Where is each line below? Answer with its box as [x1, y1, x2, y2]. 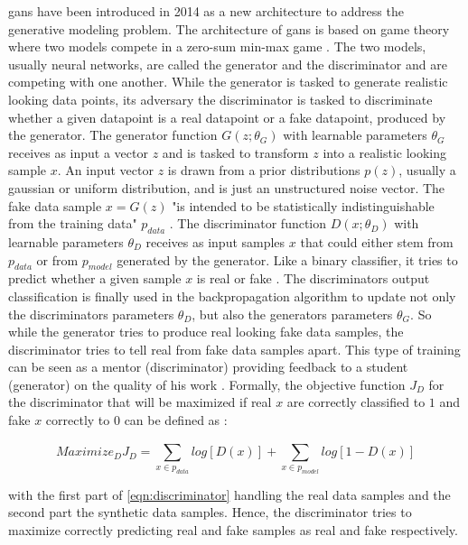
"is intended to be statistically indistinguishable [172, 196, 435, 215]
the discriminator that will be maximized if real [8, 393, 272, 411]
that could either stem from [300, 232, 454, 251]
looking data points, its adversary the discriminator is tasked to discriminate [8, 89, 433, 108]
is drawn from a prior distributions [167, 161, 360, 180]
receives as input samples [145, 232, 285, 251]
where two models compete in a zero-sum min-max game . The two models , [8, 37, 426, 56]
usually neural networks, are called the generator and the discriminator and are [8, 54, 447, 73]
